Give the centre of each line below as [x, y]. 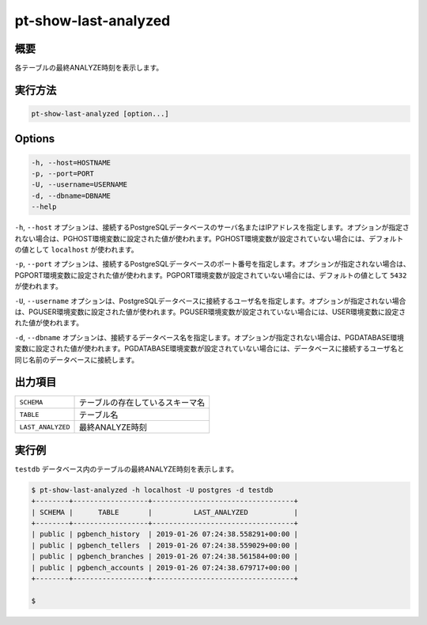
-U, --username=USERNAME [79, 185]
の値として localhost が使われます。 [76, 249]
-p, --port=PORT [63, 174]
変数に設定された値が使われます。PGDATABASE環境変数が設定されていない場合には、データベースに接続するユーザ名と [210, 349]
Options [35, 139]
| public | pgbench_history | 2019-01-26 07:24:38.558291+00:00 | [165, 534]
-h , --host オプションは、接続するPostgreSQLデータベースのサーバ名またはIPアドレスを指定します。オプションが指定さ [212, 227]
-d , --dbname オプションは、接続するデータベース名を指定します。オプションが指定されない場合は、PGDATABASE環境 [210, 337]
